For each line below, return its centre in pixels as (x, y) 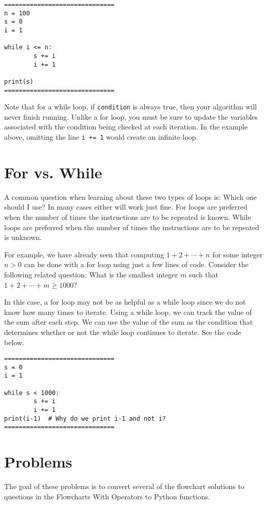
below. (14, 342)
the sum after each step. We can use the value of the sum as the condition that (129, 322)
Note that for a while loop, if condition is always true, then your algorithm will (131, 107)
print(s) (19, 81)
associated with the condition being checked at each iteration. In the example (126, 127)
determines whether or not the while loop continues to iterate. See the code (123, 332)
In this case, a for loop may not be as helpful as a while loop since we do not (125, 302)
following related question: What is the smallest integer (91, 274)
